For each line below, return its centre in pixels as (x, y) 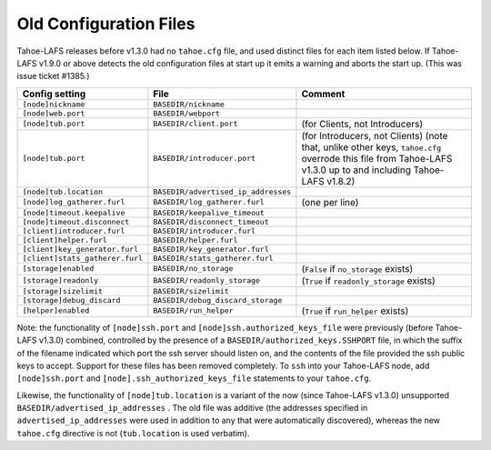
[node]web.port (54, 113)
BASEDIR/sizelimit (191, 291)
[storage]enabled (58, 269)
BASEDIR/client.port (195, 124)
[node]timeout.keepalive (74, 212)
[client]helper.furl (65, 240)
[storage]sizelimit (63, 291)
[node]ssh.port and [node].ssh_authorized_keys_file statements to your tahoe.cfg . (194, 378)
